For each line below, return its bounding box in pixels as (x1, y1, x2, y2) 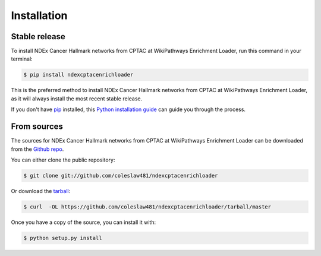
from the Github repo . (11, 146, 64, 153)
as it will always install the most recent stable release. (11, 95, 143, 102)
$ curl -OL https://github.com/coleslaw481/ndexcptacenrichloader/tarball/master (23, 203, 272, 210)
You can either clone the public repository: (11, 156, 115, 163)
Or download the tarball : (11, 187, 71, 194)
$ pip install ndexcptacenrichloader (23, 71, 134, 78)
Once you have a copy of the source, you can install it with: (11, 219, 156, 226)
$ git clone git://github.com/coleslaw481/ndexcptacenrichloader (23, 172, 218, 179)
